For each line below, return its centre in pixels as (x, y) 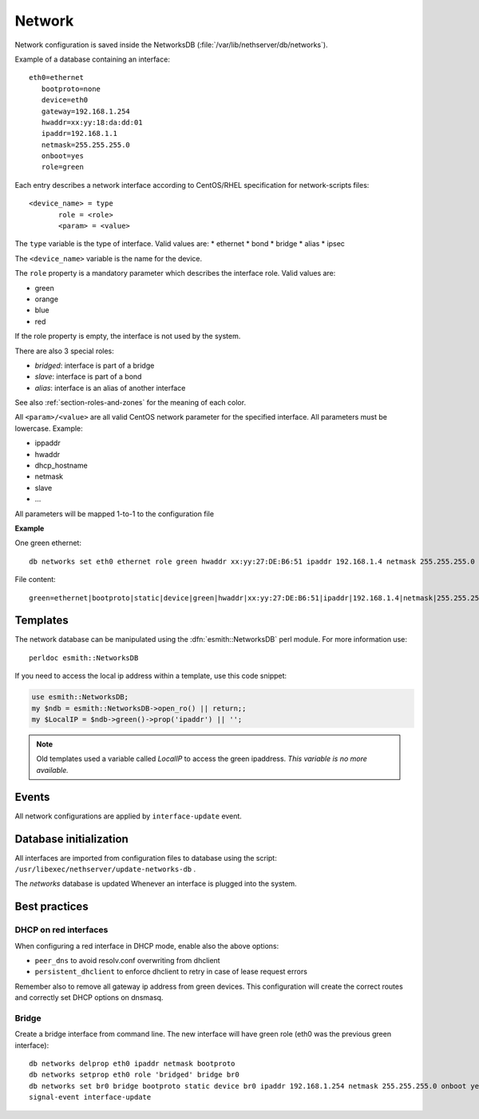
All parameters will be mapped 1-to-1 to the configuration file (115, 514)
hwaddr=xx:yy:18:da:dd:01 (92, 122)
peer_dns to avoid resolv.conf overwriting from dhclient (127, 960)
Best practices (51, 907)
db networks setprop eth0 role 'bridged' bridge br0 (134, 1075)
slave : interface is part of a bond (88, 376)
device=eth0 (65, 100)
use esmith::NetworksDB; (80, 697)
